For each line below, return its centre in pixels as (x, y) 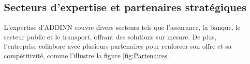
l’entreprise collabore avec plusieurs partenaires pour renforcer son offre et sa (118, 46)
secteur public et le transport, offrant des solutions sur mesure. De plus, (110, 36)
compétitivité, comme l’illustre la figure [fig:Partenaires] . (88, 55)
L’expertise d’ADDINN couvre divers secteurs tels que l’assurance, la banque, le (122, 27)
